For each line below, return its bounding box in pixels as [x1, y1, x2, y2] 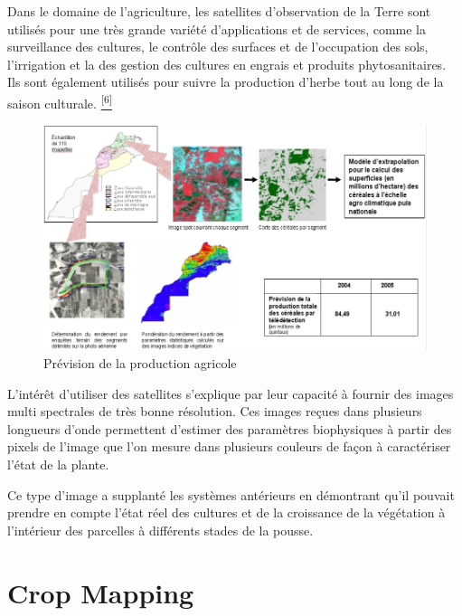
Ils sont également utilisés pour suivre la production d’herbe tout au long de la [7, 72, 444, 91]
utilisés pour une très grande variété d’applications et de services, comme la [7, 19, 427, 38]
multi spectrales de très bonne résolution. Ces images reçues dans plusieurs [7, 402, 422, 421]
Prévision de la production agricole [43, 354, 237, 373]
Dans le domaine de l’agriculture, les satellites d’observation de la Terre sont [7, 2, 431, 20]
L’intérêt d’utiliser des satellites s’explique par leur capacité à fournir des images [7, 384, 454, 403]
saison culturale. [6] [7, 90, 112, 112]
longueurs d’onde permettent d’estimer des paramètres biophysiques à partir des [7, 419, 452, 438]
